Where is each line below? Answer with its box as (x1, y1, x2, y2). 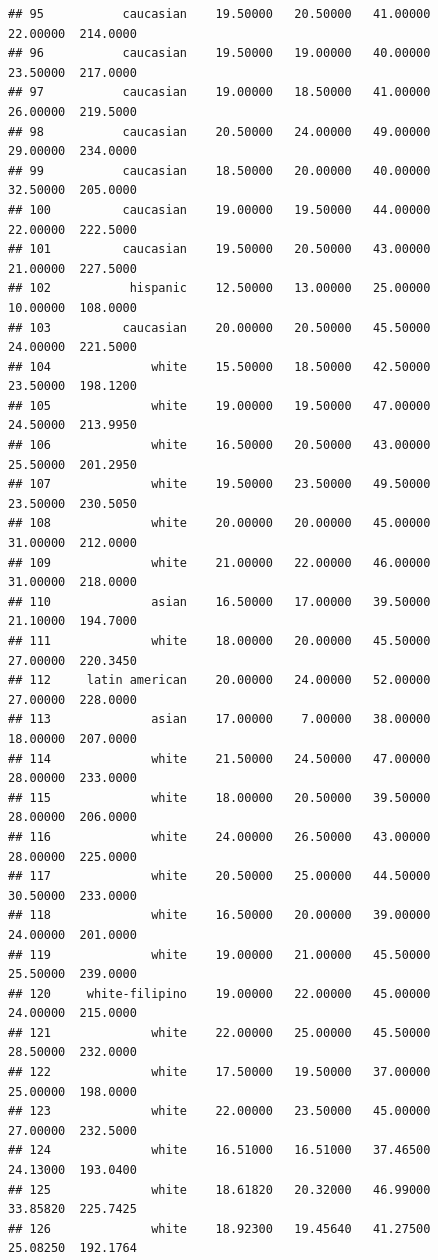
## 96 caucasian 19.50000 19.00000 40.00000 (8, 46, 431, 61)
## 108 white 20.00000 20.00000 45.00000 (8, 516, 431, 531)
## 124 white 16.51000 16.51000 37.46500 (8, 1143, 431, 1158)
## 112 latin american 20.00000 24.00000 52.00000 (8, 673, 431, 688)
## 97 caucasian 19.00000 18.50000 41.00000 (8, 85, 431, 100)
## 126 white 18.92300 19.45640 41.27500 (8, 1221, 431, 1236)
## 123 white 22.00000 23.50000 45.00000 (8, 1104, 431, 1119)
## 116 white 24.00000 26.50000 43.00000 (8, 829, 431, 844)
